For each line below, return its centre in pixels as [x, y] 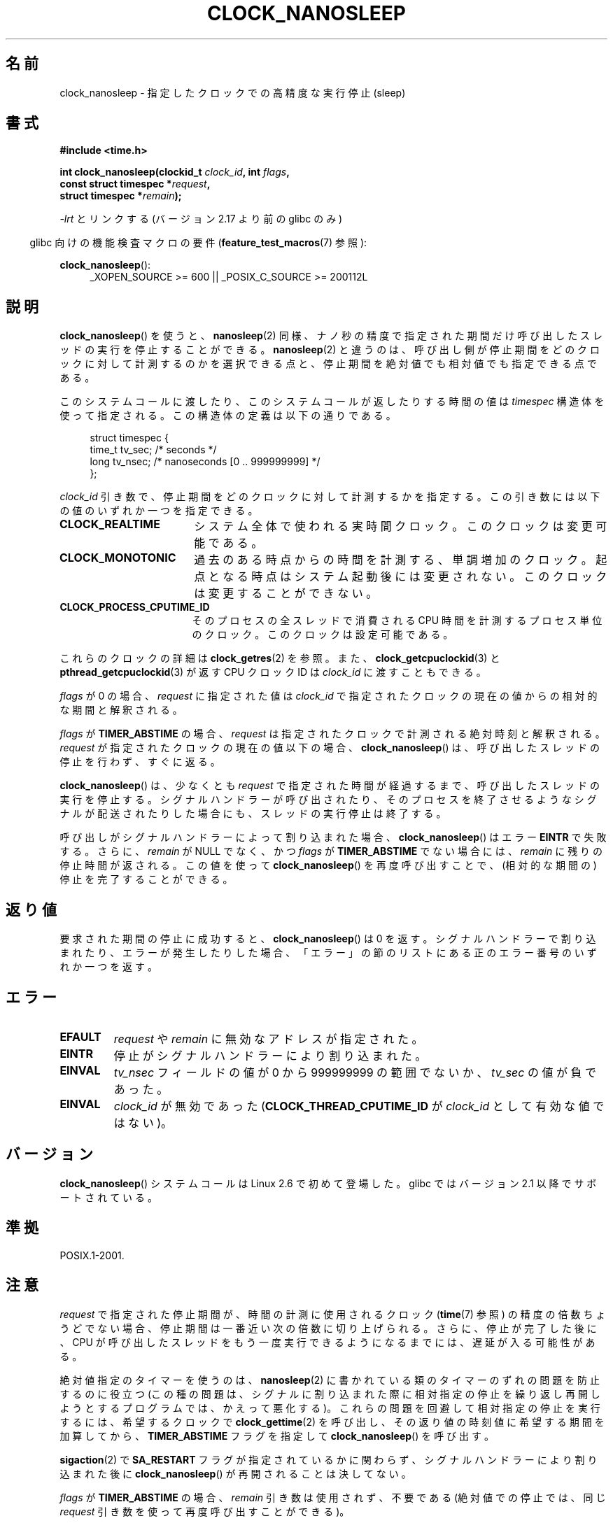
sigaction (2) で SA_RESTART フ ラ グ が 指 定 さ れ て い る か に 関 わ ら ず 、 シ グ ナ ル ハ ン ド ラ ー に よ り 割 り [329, 1459]
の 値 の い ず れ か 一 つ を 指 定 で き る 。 [159, 511]
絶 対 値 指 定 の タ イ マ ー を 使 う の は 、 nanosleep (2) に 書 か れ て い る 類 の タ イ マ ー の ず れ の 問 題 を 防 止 [330, 1380]
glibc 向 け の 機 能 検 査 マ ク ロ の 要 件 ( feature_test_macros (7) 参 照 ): [198, 243]
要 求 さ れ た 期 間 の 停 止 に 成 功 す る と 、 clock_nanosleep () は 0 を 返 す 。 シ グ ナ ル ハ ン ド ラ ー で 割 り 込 [328, 939]
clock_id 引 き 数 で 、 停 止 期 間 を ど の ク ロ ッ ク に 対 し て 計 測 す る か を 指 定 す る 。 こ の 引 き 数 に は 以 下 [330, 497]
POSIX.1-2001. [92, 1255]
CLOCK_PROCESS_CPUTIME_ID [135, 607]
